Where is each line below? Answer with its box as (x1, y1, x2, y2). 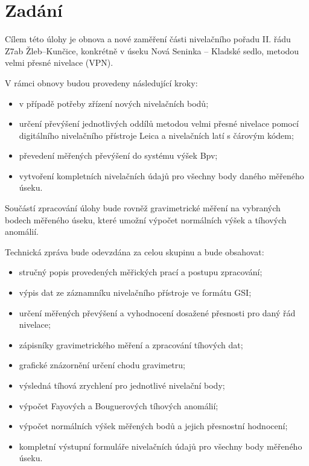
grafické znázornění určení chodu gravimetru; (19, 359, 185, 371)
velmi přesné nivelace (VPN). (5, 56, 113, 69)
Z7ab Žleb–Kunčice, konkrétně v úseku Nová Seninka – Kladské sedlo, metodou (5, 44, 299, 57)
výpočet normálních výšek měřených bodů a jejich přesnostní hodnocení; (19, 420, 288, 432)
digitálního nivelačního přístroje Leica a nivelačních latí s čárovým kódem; (19, 129, 294, 141)
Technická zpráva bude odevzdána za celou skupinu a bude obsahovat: (5, 245, 264, 258)
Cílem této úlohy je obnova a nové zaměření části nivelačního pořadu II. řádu (5, 33, 291, 45)
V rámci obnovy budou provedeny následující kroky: (5, 76, 198, 89)
